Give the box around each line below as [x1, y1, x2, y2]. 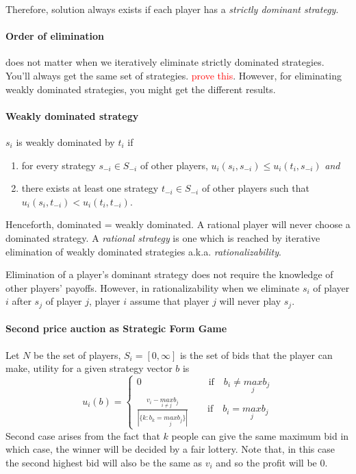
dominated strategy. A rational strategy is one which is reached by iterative [5, 230, 320, 245]
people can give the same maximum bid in [171, 428, 349, 442]
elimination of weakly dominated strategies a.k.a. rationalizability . [5, 244, 281, 258]
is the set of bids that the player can [179, 347, 333, 362]
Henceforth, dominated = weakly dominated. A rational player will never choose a [5, 217, 351, 232]
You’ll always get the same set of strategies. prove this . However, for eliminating [5, 68, 342, 82]
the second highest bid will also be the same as [5, 455, 202, 469]
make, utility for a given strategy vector [5, 361, 173, 375]
